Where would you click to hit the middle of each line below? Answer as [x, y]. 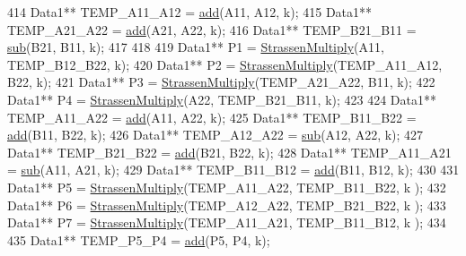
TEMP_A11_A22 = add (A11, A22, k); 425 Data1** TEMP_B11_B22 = [212, 117]
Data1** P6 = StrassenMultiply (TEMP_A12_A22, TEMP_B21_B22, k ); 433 [227, 205]
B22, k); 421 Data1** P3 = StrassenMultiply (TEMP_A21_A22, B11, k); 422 [221, 82]
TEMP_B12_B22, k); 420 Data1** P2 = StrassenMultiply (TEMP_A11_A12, [225, 64]
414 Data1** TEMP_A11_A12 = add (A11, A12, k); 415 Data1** [190, 12]
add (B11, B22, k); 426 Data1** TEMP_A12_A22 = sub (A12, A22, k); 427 [215, 135]
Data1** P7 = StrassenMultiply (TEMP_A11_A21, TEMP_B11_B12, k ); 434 [227, 222]
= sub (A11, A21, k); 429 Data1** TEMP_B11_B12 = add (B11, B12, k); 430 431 [233, 170]
